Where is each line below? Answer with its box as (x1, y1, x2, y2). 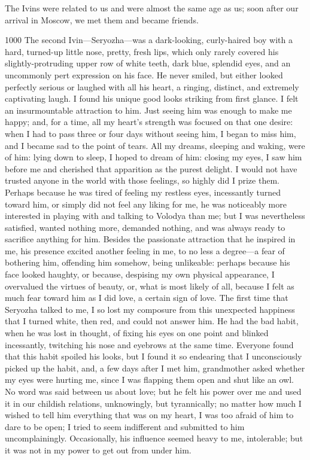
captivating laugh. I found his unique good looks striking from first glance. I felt (5, 92, 299, 105)
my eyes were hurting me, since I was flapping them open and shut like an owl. (5, 373, 294, 386)
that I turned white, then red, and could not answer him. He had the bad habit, (5, 315, 299, 327)
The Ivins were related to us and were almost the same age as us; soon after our (5, 2, 299, 14)
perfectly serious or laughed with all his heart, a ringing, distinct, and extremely (5, 80, 299, 93)
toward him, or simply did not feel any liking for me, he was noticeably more (5, 197, 287, 210)
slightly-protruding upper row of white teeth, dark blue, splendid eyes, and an (5, 57, 291, 69)
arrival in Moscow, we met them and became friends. (5, 13, 199, 26)
